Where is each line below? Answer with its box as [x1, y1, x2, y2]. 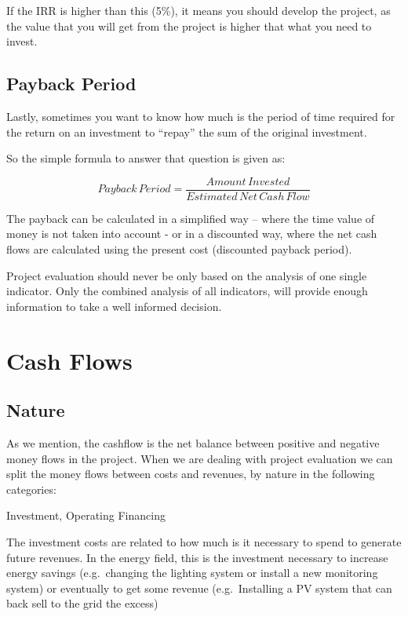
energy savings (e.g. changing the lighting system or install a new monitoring [6, 564, 378, 581]
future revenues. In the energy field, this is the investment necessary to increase [6, 549, 388, 565]
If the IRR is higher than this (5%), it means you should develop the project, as [6, 2, 391, 18]
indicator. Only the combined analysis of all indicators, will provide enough [6, 283, 368, 299]
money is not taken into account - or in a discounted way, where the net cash [6, 225, 377, 242]
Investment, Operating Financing [6, 507, 166, 524]
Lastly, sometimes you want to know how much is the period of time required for [6, 108, 395, 124]
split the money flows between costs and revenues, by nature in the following [6, 465, 375, 482]
